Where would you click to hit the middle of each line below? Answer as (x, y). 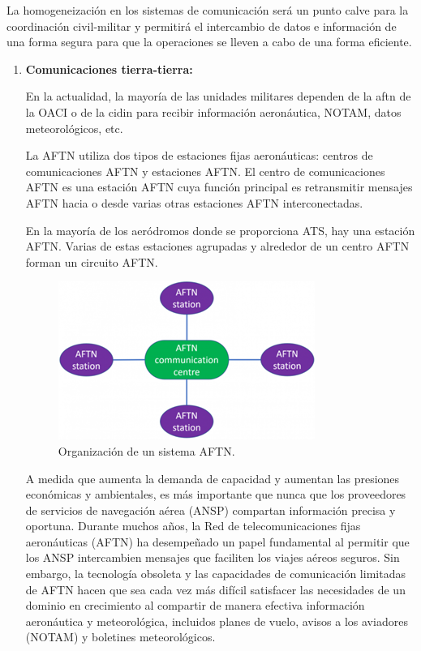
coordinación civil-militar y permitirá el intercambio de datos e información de (202, 26)
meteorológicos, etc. (74, 128)
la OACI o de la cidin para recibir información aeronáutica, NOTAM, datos (213, 111)
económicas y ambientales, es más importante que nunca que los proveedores (216, 494)
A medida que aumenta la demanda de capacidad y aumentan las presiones (213, 478)
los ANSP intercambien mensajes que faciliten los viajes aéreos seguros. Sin (213, 557)
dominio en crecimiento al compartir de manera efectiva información (195, 605)
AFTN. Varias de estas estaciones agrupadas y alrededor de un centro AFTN (217, 246)
